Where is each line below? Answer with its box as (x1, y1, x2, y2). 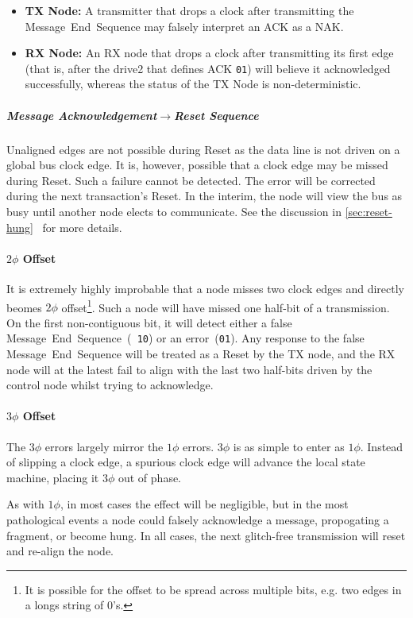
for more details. (42, 218, 122, 235)
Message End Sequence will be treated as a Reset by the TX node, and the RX (6, 346, 396, 362)
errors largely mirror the (44, 438, 164, 454)
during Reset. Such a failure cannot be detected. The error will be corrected (6, 172, 376, 188)
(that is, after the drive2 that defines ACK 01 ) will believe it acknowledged (25, 60, 391, 76)
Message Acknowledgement (6, 106, 157, 123)
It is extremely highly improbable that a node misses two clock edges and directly (6, 280, 404, 296)
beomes (6, 299, 42, 315)
